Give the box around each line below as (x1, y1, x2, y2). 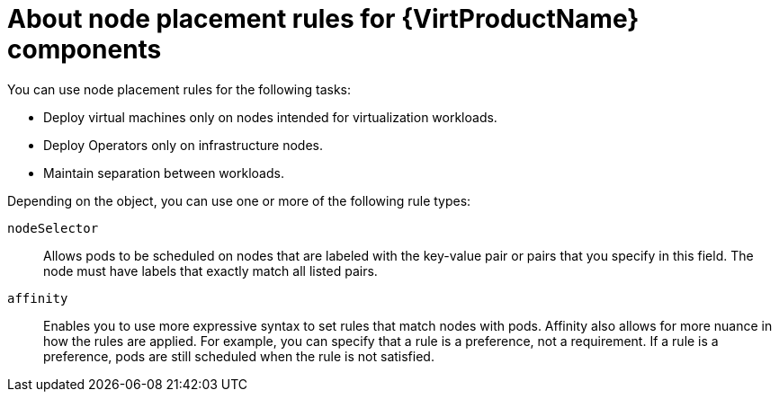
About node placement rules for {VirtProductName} (7, 4, 640, 34)
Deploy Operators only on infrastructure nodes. (43, 137, 324, 153)
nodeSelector (7, 220, 99, 235)
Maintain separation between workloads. (43, 164, 284, 181)
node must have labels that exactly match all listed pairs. (43, 262, 378, 279)
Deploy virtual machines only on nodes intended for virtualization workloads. (43, 109, 497, 125)
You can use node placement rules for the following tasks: (7, 81, 352, 97)
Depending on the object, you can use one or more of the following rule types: (7, 192, 471, 208)
